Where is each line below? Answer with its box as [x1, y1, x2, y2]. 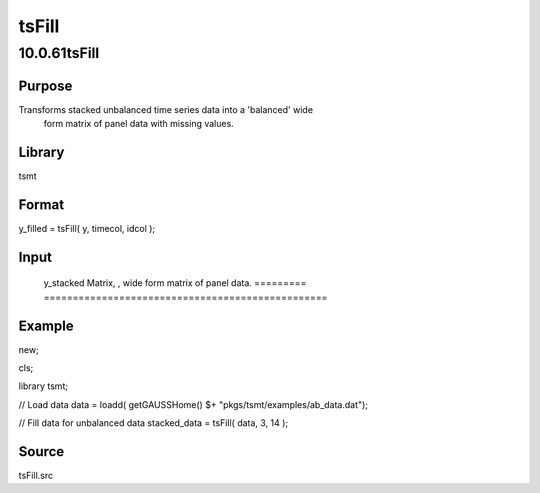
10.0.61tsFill [18, 44, 100, 62]
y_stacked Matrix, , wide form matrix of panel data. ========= [43, 277, 307, 289]
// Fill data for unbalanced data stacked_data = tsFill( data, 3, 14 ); [18, 417, 289, 429]
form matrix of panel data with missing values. [43, 118, 234, 130]
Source [18, 443, 65, 460]
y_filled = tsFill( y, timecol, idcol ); [18, 222, 156, 234]
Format [18, 196, 65, 213]
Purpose [18, 77, 73, 94]
